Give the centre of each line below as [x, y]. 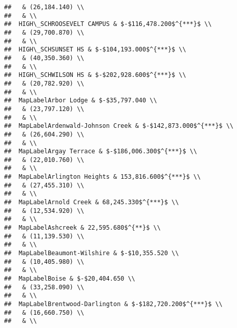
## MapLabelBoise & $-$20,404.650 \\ [70, 279]
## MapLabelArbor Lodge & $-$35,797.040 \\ [81, 101]
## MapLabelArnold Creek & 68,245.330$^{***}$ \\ [92, 202]
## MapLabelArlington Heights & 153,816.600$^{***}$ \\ [102, 177]
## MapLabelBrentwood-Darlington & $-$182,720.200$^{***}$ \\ [113, 304]
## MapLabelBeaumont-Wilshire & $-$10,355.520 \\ [92, 253]
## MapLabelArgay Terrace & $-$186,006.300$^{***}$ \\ [101, 152]
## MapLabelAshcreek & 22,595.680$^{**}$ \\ [82, 228]
